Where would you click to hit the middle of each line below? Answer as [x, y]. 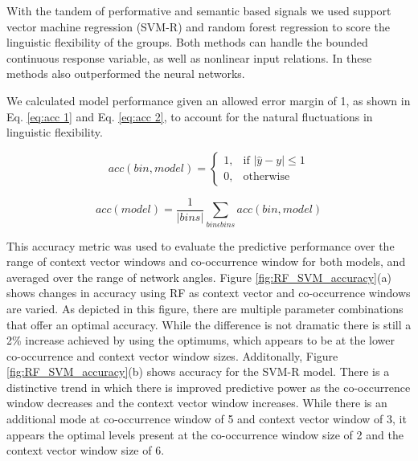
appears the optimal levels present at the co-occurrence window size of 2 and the [205, 434]
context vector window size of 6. [86, 450]
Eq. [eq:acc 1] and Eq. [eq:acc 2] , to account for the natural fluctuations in [190, 116]
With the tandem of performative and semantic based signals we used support [199, 10]
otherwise [266, 177]
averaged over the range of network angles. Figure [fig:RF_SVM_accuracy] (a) [199, 277]
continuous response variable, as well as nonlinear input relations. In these [189, 57]
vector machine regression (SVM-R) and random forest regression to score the [198, 26]
